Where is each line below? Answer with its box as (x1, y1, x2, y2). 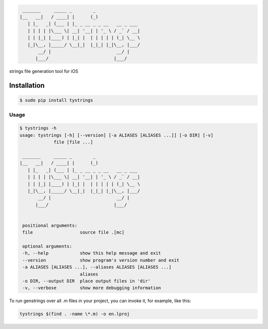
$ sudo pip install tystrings (19, 97, 93, 103)
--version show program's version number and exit (22, 257, 180, 263)
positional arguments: (22, 222, 78, 228)
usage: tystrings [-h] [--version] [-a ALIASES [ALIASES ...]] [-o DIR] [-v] (19, 132, 213, 138)
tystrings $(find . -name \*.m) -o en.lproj (19, 311, 130, 317)
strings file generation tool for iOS (9, 68, 78, 74)
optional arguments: (22, 244, 72, 249)
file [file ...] (54, 139, 93, 145)
